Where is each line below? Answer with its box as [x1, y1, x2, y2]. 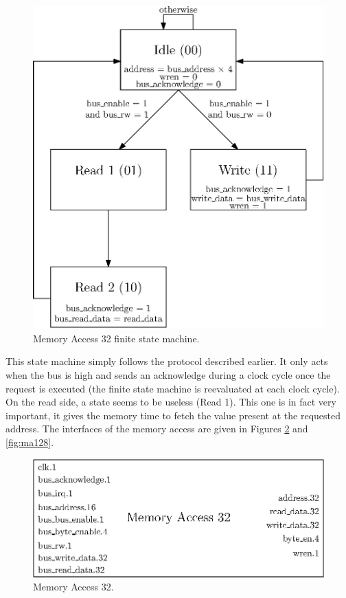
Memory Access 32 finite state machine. [33, 331, 200, 345]
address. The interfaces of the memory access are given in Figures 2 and [5, 421, 308, 436]
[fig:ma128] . [5, 434, 54, 449]
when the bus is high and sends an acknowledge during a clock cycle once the [5, 367, 331, 381]
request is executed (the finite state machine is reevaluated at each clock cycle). [5, 381, 340, 395]
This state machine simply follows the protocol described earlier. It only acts [5, 354, 328, 368]
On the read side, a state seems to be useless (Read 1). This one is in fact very [5, 395, 336, 409]
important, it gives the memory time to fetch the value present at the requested [5, 408, 341, 422]
